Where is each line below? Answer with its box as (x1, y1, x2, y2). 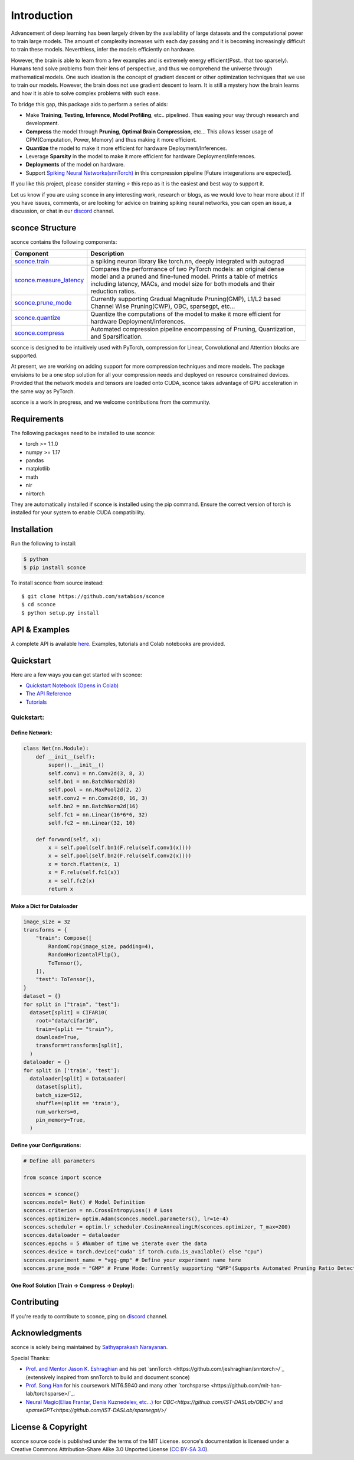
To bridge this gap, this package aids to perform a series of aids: (11, 100, 168, 107)
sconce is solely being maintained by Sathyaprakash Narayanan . (11, 1344, 168, 1351)
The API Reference (25, 690, 72, 697)
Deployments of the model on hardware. (25, 161, 125, 168)
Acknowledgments (11, 1328, 83, 1338)
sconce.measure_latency (14, 276, 84, 284)
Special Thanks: (11, 1354, 50, 1361)
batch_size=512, (35, 1092, 83, 1098)
